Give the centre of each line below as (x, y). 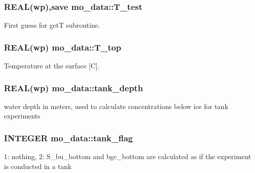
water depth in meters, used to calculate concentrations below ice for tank (116, 106)
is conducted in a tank (38, 166)
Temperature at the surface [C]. (52, 66)
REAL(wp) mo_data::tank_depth (74, 87)
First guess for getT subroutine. (52, 25)
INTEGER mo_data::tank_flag (68, 138)
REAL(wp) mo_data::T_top (63, 47)
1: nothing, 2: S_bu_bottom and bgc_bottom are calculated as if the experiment (127, 156)
